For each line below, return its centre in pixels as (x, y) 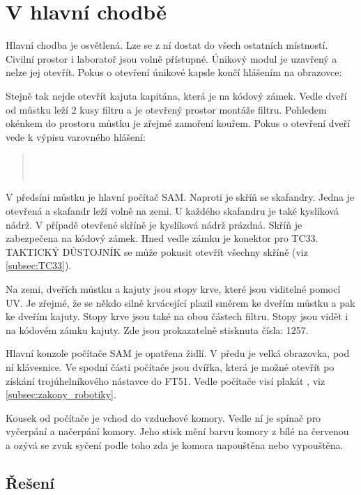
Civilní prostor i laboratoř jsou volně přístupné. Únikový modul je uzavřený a (171, 58)
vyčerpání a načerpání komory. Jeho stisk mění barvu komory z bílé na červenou (177, 431)
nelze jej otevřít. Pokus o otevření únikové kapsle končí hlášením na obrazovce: (174, 72)
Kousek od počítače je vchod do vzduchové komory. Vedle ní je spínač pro (163, 417)
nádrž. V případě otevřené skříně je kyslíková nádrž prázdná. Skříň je (154, 224)
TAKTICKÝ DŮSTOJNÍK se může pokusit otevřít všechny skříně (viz (157, 251)
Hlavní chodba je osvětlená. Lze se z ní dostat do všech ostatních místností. (167, 45)
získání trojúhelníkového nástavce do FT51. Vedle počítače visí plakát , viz (166, 380)
